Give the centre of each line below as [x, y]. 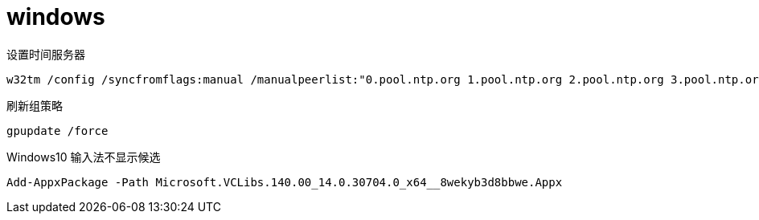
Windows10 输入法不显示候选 [84, 157]
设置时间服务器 [46, 54]
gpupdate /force [57, 130]
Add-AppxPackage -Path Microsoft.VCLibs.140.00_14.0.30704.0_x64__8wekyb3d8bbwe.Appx [285, 182]
